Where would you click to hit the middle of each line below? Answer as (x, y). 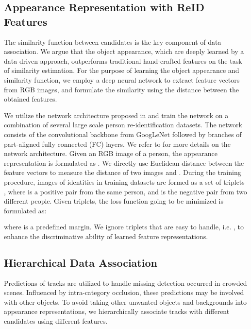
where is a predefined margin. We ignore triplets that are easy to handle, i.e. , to (124, 227)
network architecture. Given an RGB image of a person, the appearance (111, 153)
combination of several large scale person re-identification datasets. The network (123, 125)
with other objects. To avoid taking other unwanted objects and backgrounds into (125, 302)
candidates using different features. (56, 321)
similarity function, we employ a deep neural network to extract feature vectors (122, 79)
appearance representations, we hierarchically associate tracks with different (117, 311)
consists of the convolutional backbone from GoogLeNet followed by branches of (123, 134)
